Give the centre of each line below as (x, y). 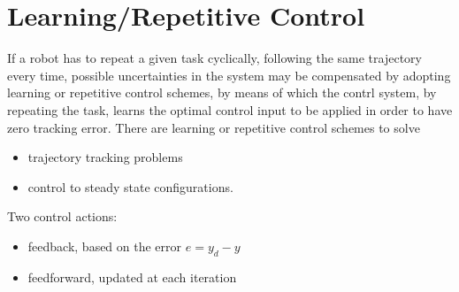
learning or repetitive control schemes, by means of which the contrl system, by (222, 92)
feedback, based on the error (105, 246)
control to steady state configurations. (130, 186)
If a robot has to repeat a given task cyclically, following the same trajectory (214, 58)
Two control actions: (62, 216)
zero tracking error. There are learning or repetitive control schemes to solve (214, 127)
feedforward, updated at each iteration (132, 277)
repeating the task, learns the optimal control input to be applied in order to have (230, 109)
